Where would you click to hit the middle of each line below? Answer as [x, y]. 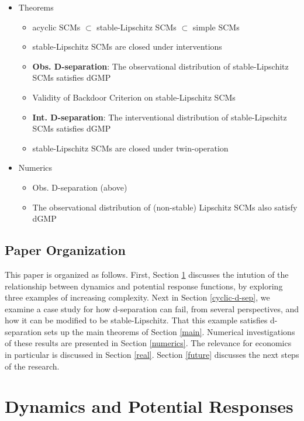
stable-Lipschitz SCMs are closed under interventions [127, 46]
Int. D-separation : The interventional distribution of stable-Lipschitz [160, 117]
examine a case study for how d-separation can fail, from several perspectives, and [152, 308]
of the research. [32, 366]
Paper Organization [65, 250]
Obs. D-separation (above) [80, 187]
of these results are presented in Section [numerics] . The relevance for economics [148, 343]
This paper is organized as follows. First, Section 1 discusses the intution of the [147, 274]
